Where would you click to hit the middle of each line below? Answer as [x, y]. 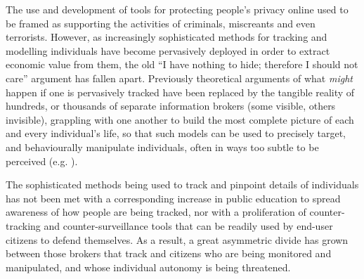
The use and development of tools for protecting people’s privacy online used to [177, 9]
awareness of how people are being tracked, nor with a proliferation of [156, 212]
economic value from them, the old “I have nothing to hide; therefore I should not [182, 64]
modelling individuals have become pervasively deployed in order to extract [168, 50]
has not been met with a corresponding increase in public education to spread [173, 198]
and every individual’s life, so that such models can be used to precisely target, [176, 133]
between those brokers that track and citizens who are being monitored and [169, 253]
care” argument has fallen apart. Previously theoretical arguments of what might [179, 78]
